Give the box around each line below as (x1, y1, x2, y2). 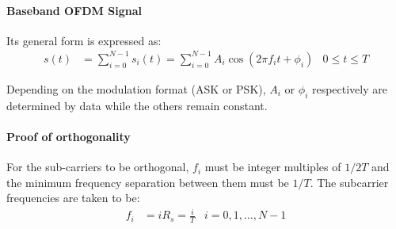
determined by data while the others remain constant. (6, 97, 268, 113)
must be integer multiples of (204, 158, 341, 175)
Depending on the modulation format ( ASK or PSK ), (6, 80, 266, 97)
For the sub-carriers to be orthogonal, (6, 158, 189, 175)
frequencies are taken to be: (6, 189, 140, 206)
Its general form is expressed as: (6, 32, 162, 48)
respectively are (311, 80, 387, 97)
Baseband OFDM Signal (6, 2, 142, 18)
